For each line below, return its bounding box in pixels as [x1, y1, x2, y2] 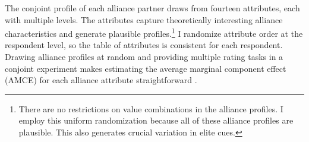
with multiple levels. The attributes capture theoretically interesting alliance [5, 13, 283, 26]
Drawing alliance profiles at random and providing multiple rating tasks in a [5, 51, 283, 63]
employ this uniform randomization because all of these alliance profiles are [18, 114, 294, 127]
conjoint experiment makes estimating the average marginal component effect [5, 62, 286, 74]
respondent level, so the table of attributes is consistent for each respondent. [5, 39, 283, 51]
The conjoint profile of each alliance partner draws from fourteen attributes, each [5, 2, 300, 14]
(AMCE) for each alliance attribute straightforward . [5, 74, 197, 86]
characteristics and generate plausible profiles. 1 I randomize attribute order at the [5, 26, 303, 39]
